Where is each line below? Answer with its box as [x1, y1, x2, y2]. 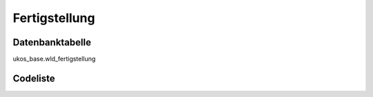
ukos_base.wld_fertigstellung [12, 55, 96, 63]
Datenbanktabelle [12, 36, 91, 48]
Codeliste [12, 72, 55, 84]
